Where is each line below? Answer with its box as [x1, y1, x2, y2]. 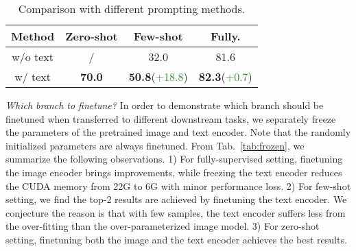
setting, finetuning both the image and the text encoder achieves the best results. [5, 232, 347, 246]
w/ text [14, 69, 51, 84]
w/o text [12, 49, 54, 64]
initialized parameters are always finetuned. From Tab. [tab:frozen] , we [5, 138, 305, 152]
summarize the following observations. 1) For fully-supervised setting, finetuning [5, 152, 343, 166]
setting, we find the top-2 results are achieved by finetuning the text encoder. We [5, 192, 347, 206]
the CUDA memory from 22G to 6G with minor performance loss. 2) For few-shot [5, 178, 351, 193]
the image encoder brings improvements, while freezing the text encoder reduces [5, 165, 342, 179]
